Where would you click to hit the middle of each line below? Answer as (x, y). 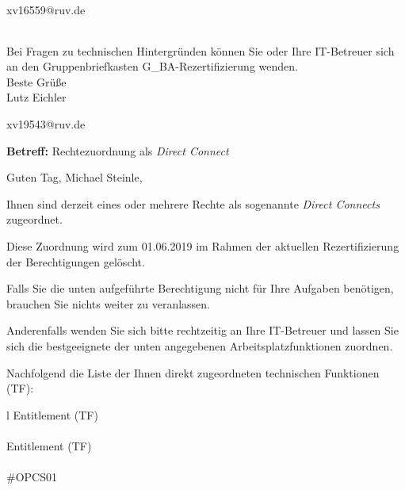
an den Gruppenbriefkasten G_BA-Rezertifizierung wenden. (152, 66)
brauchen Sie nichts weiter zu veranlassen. (108, 303)
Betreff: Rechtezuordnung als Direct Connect (118, 150)
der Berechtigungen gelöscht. (76, 261)
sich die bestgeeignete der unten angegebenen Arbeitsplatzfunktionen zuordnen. (200, 345)
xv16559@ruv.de (46, 10)
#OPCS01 (32, 477)
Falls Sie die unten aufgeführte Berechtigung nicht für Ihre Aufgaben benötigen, (200, 288)
